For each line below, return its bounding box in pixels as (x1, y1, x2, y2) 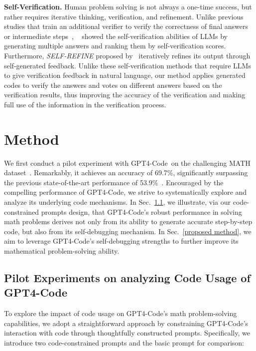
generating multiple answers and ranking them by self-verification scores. (4, 40, 226, 51)
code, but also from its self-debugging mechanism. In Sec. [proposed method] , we (4, 226, 252, 236)
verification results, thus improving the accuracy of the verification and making (4, 89, 246, 100)
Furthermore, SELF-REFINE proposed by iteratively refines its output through (4, 50, 251, 60)
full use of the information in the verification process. (4, 99, 166, 109)
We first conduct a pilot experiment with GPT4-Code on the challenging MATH (4, 157, 251, 168)
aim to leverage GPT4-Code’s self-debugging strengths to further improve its (4, 236, 239, 246)
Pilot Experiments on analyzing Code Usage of (4, 270, 251, 285)
